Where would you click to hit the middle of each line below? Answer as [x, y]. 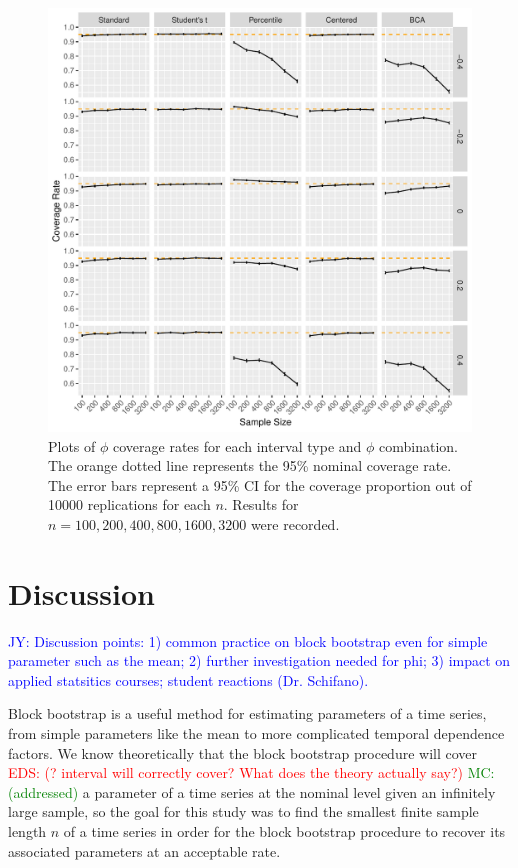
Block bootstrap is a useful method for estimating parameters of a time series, [247, 713]
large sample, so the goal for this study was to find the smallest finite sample [243, 811]
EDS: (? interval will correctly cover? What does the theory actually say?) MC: [251, 772]
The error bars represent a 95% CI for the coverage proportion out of [260, 484]
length [27, 831]
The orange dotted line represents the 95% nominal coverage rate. [250, 465]
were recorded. [295, 523]
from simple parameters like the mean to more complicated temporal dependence [256, 733]
